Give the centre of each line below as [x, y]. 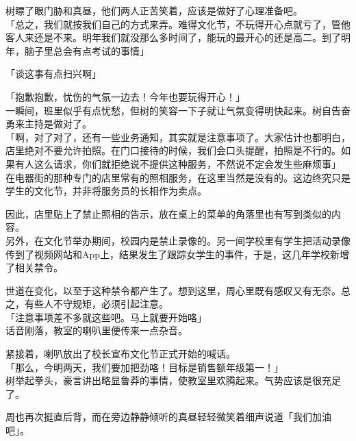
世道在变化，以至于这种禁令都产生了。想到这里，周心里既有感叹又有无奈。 [173, 290]
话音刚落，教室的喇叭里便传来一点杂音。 [97, 330]
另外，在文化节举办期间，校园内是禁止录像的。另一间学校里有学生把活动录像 [178, 240]
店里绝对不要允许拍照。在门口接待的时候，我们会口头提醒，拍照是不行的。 [173, 150]
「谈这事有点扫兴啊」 [53, 74]
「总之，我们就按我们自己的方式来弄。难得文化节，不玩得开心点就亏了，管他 [178, 24]
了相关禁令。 [34, 267]
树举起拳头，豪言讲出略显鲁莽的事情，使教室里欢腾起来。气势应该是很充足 [173, 380]
